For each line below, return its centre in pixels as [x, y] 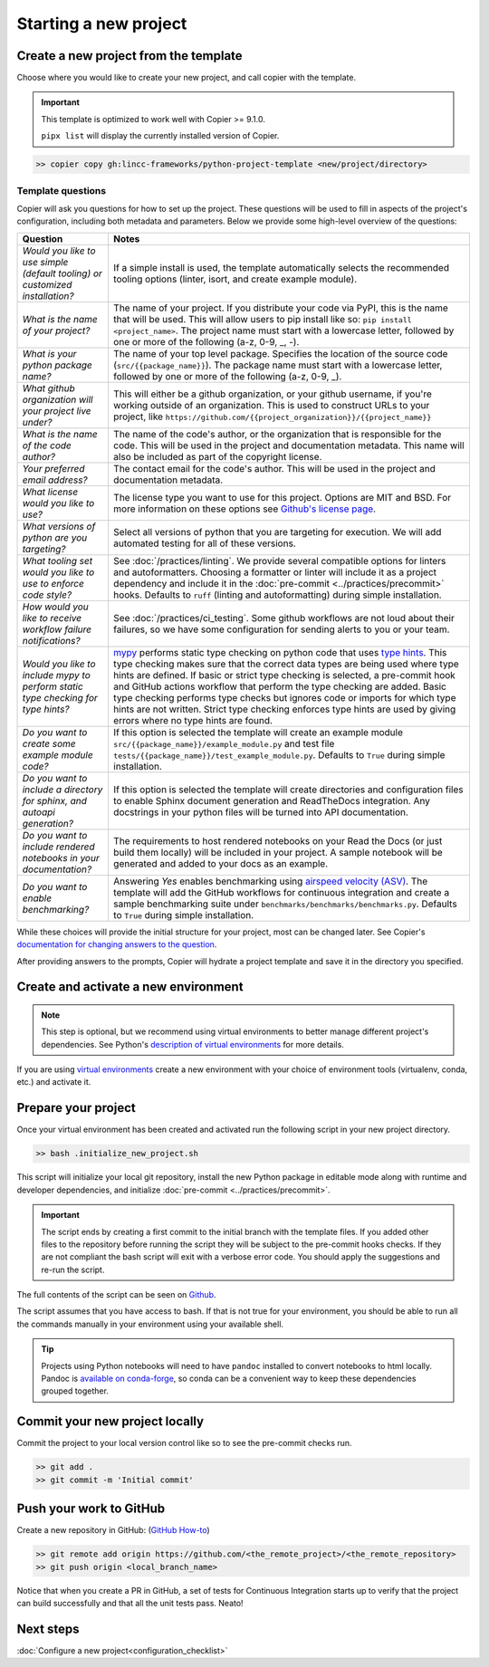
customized [47, 284]
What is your [49, 353]
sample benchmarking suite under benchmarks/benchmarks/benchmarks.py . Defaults [285, 904]
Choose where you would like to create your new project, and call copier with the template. [187, 78]
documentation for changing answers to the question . [117, 944]
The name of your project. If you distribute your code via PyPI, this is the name [281, 308]
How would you [56, 607]
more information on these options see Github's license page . [244, 509]
